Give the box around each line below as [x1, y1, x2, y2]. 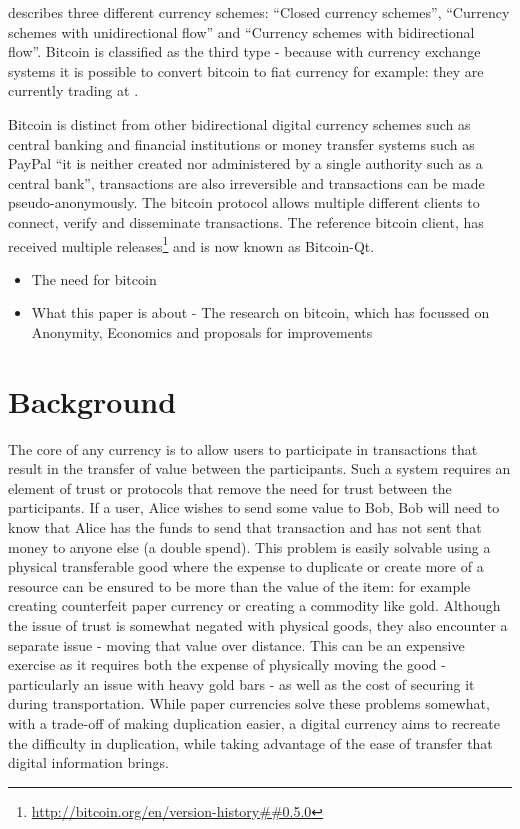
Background [8, 380, 177, 421]
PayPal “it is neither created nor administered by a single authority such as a [8, 153, 483, 174]
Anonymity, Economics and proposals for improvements [31, 321, 373, 342]
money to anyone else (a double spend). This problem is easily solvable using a [8, 536, 491, 557]
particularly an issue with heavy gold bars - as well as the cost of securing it [8, 673, 475, 694]
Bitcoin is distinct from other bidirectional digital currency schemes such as [8, 113, 471, 134]
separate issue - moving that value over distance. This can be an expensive [8, 634, 465, 655]
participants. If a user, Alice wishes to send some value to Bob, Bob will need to [8, 497, 500, 518]
